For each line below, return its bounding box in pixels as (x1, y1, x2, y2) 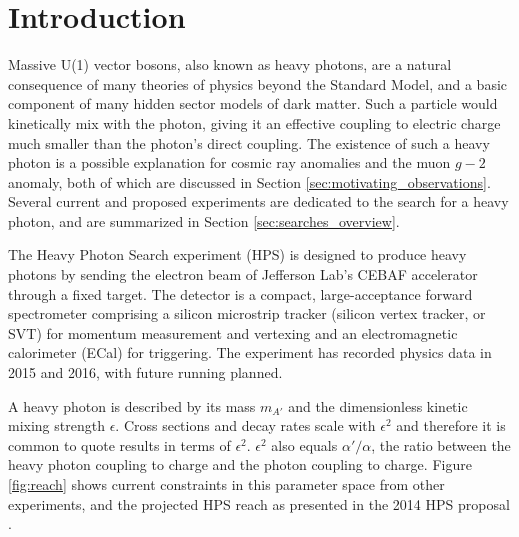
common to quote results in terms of (8, 434, 231, 455)
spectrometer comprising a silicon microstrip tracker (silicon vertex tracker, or (8, 303, 486, 324)
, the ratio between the (371, 434, 511, 455)
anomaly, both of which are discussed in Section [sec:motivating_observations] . (8, 171, 491, 192)
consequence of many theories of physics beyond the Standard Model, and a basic (8, 73, 508, 94)
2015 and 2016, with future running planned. (8, 362, 283, 383)
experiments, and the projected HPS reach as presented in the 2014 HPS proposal (8, 493, 510, 514)
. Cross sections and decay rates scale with (115, 415, 376, 436)
